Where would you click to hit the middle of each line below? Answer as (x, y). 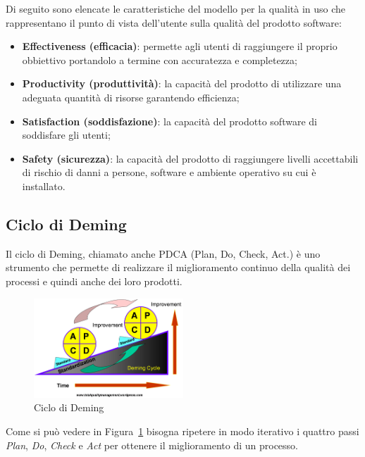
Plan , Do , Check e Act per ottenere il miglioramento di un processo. (152, 445)
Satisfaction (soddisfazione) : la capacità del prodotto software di (169, 121)
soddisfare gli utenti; (66, 135)
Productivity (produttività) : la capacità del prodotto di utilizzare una (182, 83)
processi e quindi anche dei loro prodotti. (94, 281)
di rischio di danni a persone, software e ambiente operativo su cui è (169, 172)
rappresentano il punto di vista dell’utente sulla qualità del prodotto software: (174, 22)
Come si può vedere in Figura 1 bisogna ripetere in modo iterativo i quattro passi (182, 431)
